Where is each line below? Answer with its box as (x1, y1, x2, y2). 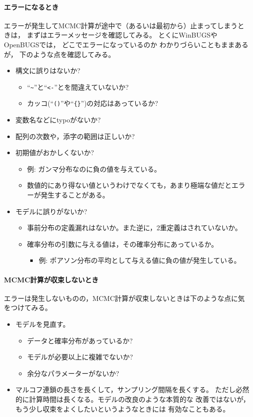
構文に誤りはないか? (15, 65, 81, 76)
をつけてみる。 (4, 302, 52, 313)
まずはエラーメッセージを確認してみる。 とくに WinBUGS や (26, 30, 217, 40)
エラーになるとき (4, 1, 59, 12)
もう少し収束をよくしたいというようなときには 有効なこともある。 (15, 403, 230, 414)
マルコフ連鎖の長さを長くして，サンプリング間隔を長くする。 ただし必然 (15, 384, 250, 395)
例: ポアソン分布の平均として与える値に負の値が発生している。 (39, 255, 241, 265)
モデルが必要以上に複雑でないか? (27, 352, 133, 362)
